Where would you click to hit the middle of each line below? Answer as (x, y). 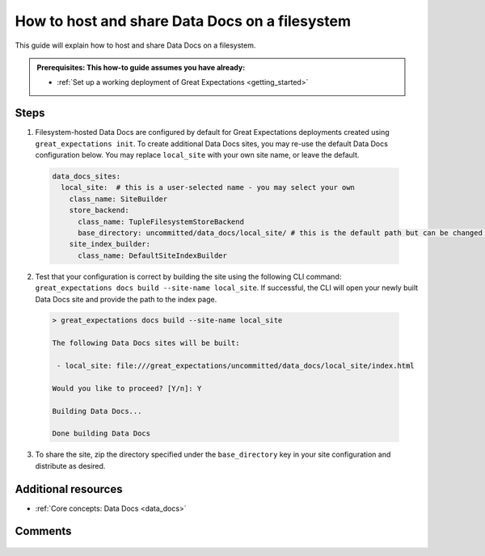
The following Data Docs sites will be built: (146, 343)
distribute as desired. (70, 465)
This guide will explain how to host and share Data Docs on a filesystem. (135, 45)
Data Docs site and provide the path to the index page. (126, 299)
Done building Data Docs (101, 434)
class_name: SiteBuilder (118, 199)
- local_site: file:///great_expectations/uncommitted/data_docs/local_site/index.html (236, 366)
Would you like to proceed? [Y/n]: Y (127, 388)
